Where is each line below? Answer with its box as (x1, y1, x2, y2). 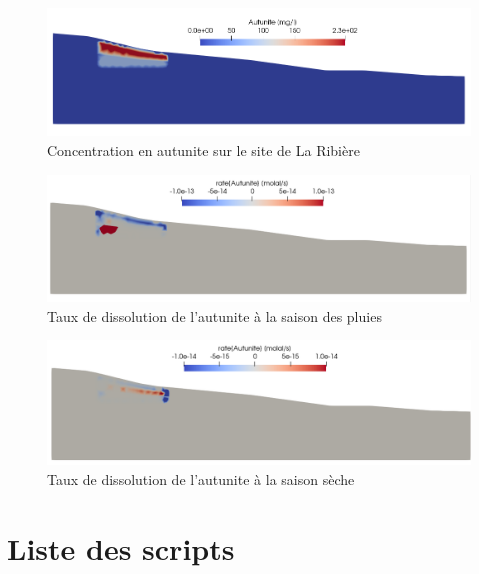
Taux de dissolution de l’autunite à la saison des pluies (47, 305, 382, 326)
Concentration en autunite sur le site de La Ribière (47, 140, 360, 161)
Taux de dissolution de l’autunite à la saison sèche (47, 469, 355, 490)
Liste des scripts (7, 527, 235, 568)
